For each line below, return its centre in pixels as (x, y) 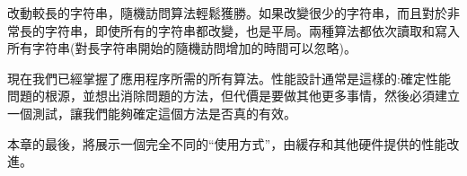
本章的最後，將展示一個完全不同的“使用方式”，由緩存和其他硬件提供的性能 (227, 143)
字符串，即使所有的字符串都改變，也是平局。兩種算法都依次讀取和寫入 (252, 30)
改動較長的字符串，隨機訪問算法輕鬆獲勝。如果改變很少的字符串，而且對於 (227, 13)
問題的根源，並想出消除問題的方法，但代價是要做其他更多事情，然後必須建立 (233, 96)
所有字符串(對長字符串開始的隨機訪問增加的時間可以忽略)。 (182, 48)
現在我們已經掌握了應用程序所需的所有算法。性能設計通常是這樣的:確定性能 (229, 78)
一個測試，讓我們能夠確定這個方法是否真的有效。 (152, 113)
